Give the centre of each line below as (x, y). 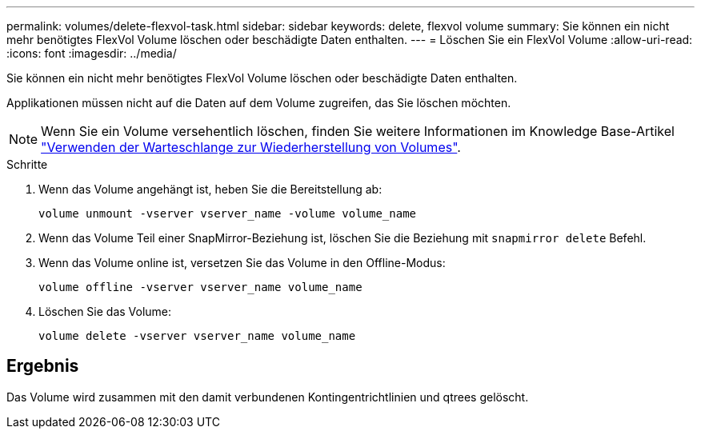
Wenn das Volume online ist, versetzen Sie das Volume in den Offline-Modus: (242, 263)
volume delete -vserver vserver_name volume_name (197, 336)
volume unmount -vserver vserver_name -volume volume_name (228, 214)
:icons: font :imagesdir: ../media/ (92, 53)
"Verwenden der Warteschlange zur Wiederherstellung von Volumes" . (251, 147)
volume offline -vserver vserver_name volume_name (200, 287)
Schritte (27, 164)
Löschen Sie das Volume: (105, 311)
